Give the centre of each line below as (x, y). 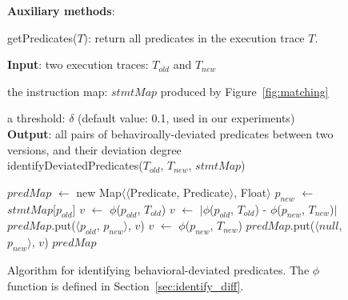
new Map (99, 192)
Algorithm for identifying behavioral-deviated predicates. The (158, 269)
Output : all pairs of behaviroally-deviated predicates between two (170, 133)
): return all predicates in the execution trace (194, 37)
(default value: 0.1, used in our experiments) (186, 118)
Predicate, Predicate (180, 192)
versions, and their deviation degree (94, 149)
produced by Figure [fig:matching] (244, 91)
